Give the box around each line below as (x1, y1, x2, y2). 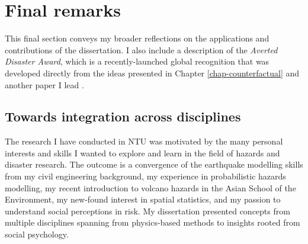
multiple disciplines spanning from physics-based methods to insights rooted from (5, 216, 300, 229)
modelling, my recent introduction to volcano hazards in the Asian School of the (5, 181, 296, 194)
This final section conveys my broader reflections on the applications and (5, 32, 269, 44)
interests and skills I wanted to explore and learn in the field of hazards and (5, 146, 280, 159)
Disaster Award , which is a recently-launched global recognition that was (5, 55, 269, 68)
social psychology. (5, 228, 69, 240)
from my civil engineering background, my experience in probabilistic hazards (5, 170, 286, 182)
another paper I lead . (5, 78, 84, 91)
